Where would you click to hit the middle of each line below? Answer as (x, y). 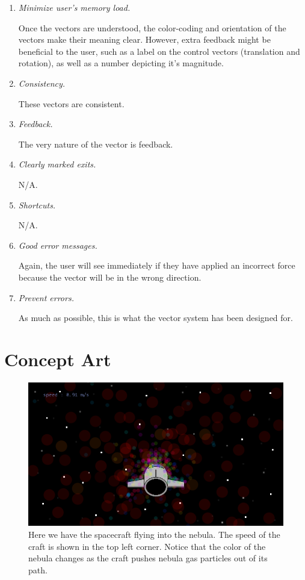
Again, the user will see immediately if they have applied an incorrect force (157, 265)
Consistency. (42, 83)
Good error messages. (58, 245)
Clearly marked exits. (57, 164)
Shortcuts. (37, 204)
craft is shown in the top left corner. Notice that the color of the (147, 546)
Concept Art (58, 359)
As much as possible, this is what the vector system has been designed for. (156, 318)
